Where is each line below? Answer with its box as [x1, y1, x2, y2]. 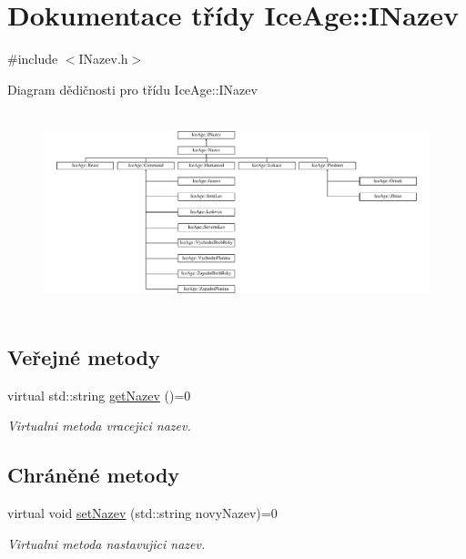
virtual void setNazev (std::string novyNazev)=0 [7, 503, 278, 523]
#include [7, 49, 58, 68]
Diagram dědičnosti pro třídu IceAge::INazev [7, 79, 258, 98]
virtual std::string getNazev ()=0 [7, 385, 191, 404]
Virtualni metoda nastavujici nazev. [7, 534, 206, 553]
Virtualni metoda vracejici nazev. [7, 416, 191, 435]
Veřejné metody [7, 343, 160, 371]
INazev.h [78, 49, 128, 68]
